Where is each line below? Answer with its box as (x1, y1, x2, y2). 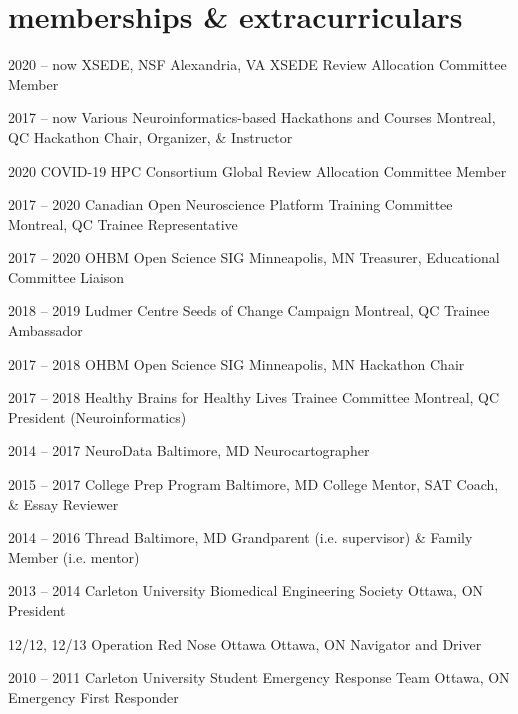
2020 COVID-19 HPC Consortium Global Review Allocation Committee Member (8, 160, 507, 181)
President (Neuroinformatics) (8, 406, 187, 427)
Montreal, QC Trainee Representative (8, 213, 238, 234)
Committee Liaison (8, 266, 125, 287)
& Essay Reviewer (8, 493, 119, 514)
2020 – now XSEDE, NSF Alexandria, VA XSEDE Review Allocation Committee (8, 54, 507, 75)
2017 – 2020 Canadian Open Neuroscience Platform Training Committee (8, 194, 453, 215)
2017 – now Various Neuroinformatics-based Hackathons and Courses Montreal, (8, 107, 496, 128)
